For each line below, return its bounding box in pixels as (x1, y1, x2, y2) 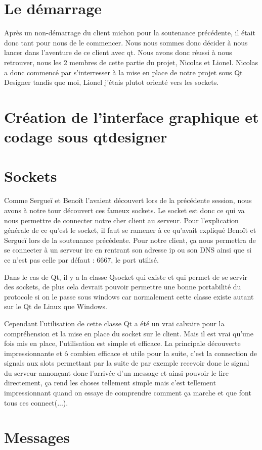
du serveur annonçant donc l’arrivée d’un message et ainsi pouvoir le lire (4, 367, 229, 378)
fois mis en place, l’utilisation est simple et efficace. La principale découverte (4, 338, 241, 348)
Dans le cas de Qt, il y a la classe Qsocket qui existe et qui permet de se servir (4, 271, 248, 282)
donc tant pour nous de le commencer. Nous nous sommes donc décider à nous (4, 37, 248, 47)
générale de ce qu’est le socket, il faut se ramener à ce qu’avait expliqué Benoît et (4, 225, 256, 235)
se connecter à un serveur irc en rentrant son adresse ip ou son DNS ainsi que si (4, 244, 252, 255)
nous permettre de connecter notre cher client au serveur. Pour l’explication (4, 215, 239, 225)
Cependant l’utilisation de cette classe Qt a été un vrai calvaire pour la (4, 318, 225, 328)
